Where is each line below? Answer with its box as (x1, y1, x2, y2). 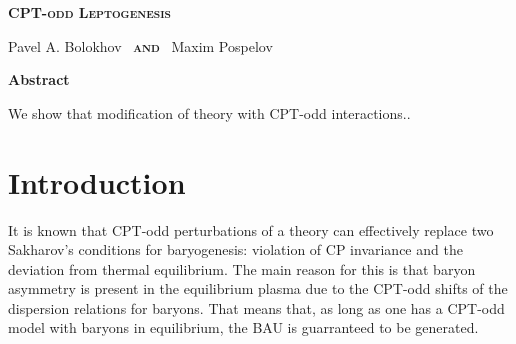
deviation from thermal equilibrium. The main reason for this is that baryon (8, 258, 476, 279)
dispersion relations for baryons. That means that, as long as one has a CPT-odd (8, 297, 505, 318)
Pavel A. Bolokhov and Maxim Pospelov (8, 35, 273, 56)
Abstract (8, 69, 70, 90)
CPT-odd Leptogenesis (8, 2, 171, 22)
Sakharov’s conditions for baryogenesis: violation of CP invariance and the (8, 239, 463, 260)
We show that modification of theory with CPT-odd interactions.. (8, 102, 411, 123)
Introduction (8, 161, 186, 202)
